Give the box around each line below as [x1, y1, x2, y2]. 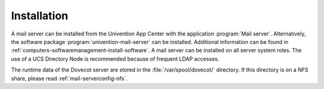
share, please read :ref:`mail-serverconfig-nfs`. [11, 75, 128, 82]
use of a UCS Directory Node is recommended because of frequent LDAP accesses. [11, 55, 220, 63]
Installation [11, 9, 68, 22]
